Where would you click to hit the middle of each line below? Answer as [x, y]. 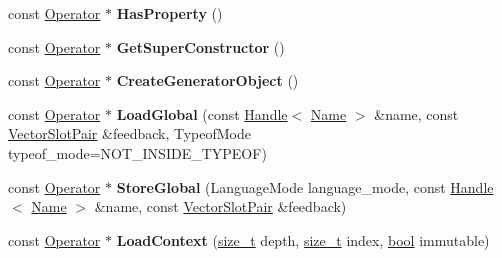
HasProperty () [169, 13]
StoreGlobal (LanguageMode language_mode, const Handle [305, 186]
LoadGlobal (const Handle [202, 113]
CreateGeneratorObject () [207, 80]
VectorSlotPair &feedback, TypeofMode [129, 133]
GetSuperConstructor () [200, 46]
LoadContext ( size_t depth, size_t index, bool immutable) [303, 239]
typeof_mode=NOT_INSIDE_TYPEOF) [137, 152]
